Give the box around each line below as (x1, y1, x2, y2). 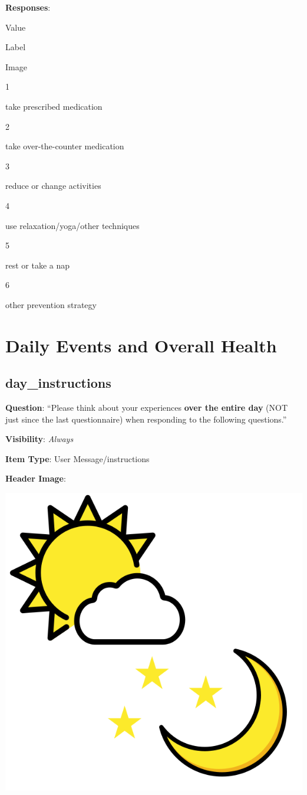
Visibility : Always (5, 433, 74, 445)
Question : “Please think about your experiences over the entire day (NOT (5, 401, 288, 414)
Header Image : (5, 472, 66, 485)
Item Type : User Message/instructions (5, 452, 150, 464)
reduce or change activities (5, 179, 101, 192)
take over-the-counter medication (5, 140, 124, 152)
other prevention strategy (5, 298, 97, 310)
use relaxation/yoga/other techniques (5, 219, 140, 231)
